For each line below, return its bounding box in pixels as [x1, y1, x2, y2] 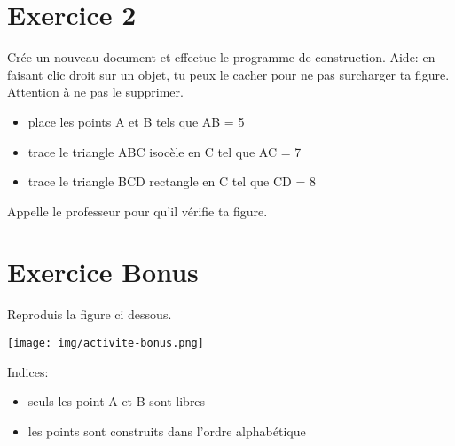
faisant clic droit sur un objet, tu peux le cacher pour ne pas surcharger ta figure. [7, 65, 450, 83]
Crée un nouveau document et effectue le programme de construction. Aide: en [7, 48, 435, 67]
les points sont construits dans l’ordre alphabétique [27, 421, 306, 440]
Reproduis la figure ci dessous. [7, 305, 172, 324]
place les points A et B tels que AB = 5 [27, 112, 245, 130]
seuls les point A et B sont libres [27, 392, 206, 411]
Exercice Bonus [7, 254, 199, 290]
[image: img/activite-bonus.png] [7, 337, 204, 349]
